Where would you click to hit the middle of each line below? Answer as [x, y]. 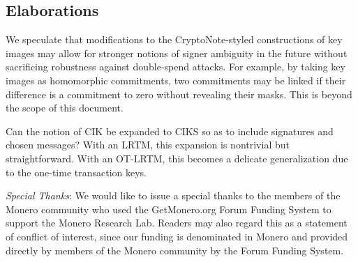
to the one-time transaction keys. [76, 172]
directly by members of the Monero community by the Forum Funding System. [175, 250]
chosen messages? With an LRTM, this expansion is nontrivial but [148, 145]
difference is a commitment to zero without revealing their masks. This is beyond [179, 94]
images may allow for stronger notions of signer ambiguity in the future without [177, 53]
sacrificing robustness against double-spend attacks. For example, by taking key [176, 67]
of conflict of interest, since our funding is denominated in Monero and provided [177, 236]
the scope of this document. [65, 108]
